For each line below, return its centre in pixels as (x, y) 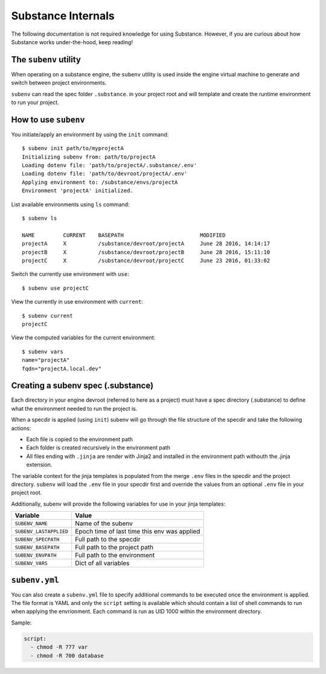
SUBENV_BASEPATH (37, 547)
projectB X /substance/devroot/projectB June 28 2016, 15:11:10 (146, 252)
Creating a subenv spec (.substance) (82, 386)
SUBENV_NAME (31, 523)
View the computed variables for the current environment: (83, 338)
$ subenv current (47, 316)
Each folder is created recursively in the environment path (98, 448)
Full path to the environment (115, 555)
